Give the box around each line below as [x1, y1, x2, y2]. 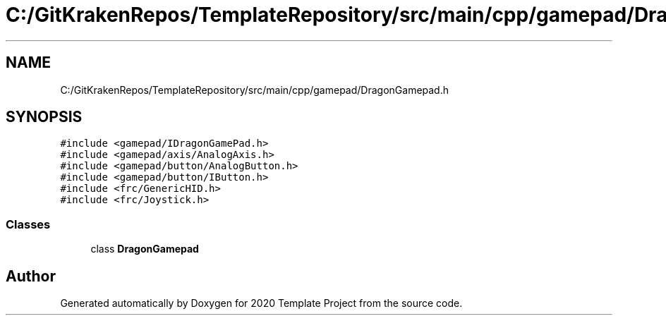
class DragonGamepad [90, 243, 199, 255]
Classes [6, 217, 51, 231]
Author [6, 267, 56, 285]
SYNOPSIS [6, 108, 83, 126]
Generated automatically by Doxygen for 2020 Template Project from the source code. [60, 297, 463, 310]
